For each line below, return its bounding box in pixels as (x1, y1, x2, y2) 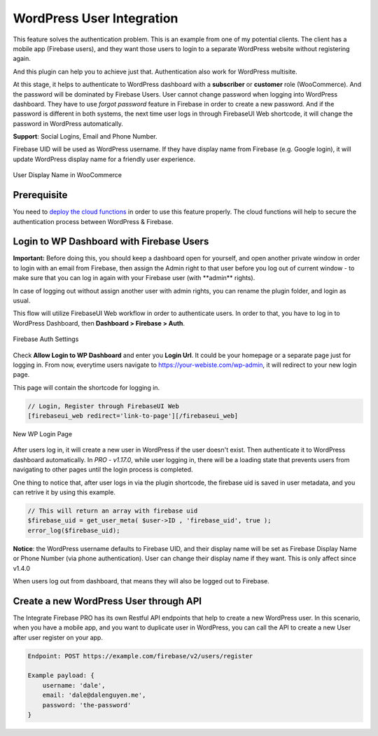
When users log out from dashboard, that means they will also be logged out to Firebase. (13, 576, 269, 585)
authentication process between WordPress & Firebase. (13, 217, 174, 225)
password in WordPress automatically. (13, 119, 124, 127)
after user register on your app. (13, 633, 103, 641)
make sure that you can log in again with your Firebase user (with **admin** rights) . (13, 274, 255, 282)
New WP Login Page (13, 430, 73, 438)
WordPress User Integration (13, 11, 178, 26)
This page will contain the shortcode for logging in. (13, 383, 160, 391)
